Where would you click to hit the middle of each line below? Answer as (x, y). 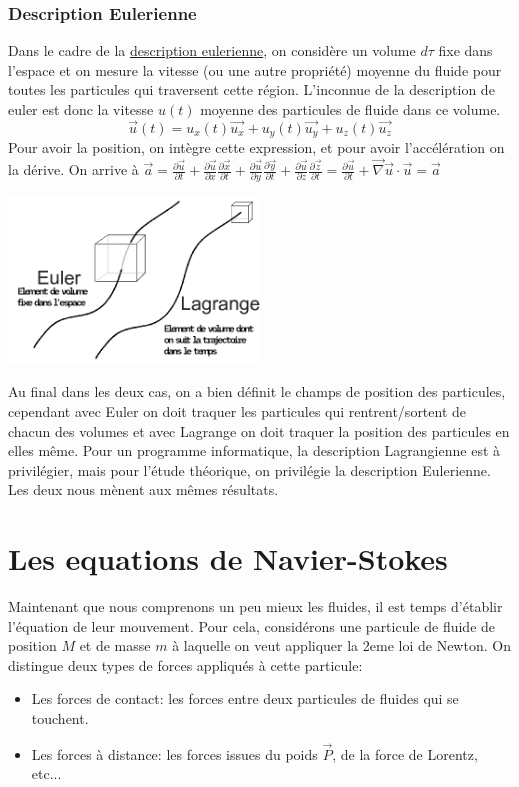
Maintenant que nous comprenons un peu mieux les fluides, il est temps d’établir (255, 606)
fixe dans (465, 50)
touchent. (60, 718)
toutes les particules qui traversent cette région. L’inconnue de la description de (251, 89)
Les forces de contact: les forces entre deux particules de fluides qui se (245, 698)
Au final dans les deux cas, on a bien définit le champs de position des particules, (257, 391)
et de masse (115, 645)
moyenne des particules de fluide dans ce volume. (350, 109)
